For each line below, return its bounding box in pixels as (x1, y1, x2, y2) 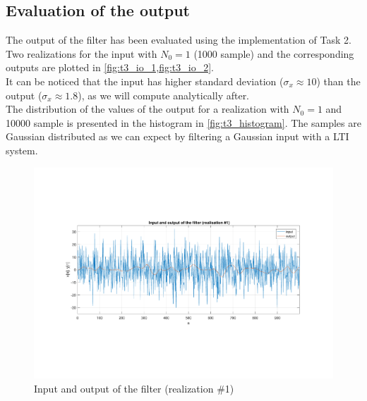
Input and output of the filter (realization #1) (34, 381, 234, 395)
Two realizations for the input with (6, 46, 157, 61)
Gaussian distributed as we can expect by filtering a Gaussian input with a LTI (6, 129, 349, 144)
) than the (316, 73, 361, 88)
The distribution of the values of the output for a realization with (6, 101, 289, 116)
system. (6, 142, 38, 157)
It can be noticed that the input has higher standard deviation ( (6, 73, 284, 88)
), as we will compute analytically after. (78, 87, 250, 102)
